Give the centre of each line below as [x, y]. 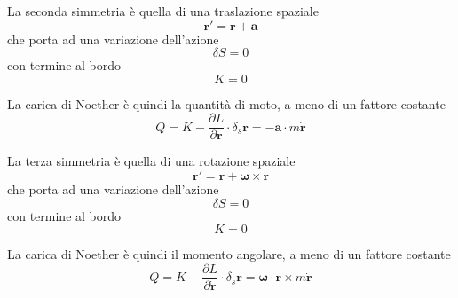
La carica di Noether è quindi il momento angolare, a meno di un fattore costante [229, 254]
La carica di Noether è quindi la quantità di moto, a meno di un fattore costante [226, 103]
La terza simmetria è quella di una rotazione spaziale [151, 161]
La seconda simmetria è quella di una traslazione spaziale [163, 11]
